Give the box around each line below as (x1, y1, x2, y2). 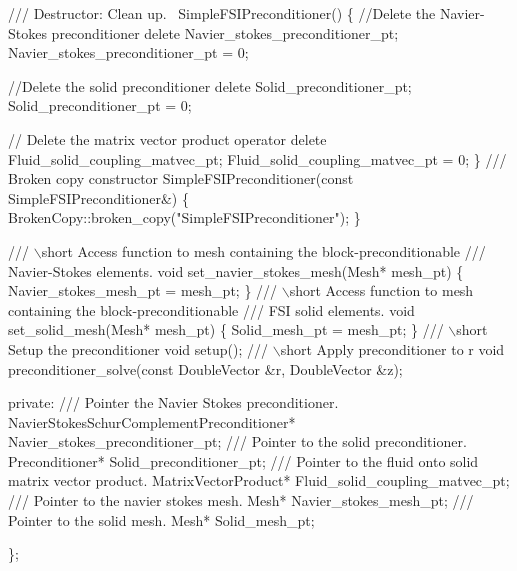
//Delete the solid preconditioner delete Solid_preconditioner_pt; (8, 75, 412, 96)
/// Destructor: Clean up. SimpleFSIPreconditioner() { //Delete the (8, 3, 436, 23)
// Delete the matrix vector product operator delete (8, 128, 327, 149)
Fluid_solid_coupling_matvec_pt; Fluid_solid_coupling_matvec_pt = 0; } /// (8, 148, 507, 169)
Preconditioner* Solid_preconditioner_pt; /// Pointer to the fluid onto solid (8, 450, 479, 471)
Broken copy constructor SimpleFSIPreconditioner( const (8, 168, 354, 189)
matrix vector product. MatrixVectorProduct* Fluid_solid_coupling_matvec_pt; (8, 470, 510, 491)
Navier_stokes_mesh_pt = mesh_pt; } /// (8, 280, 278, 301)
